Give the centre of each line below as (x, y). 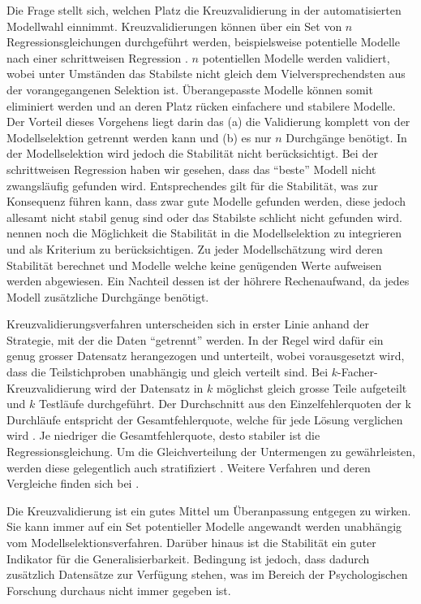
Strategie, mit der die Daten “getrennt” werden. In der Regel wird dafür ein (195, 339)
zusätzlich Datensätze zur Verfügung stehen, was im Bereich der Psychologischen (207, 574)
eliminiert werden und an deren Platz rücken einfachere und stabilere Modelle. (201, 105)
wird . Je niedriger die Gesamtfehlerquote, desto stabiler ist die (163, 435)
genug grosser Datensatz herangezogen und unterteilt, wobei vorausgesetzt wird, (206, 356)
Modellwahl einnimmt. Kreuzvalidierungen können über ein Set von (174, 26)
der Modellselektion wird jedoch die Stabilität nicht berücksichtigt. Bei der (192, 153)
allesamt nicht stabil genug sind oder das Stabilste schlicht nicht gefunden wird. (204, 217)
